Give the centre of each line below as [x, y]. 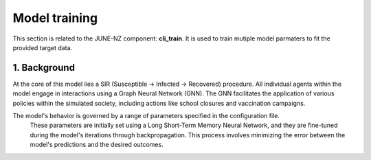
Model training [55, 18]
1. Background [44, 68]
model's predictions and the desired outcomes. [97, 145]
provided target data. [43, 47]
